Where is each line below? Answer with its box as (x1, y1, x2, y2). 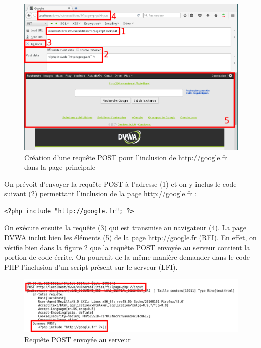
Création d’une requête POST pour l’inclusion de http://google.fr (24, 152, 227, 162)
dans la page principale (24, 162, 95, 172)
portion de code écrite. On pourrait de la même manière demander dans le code (4, 252, 250, 262)
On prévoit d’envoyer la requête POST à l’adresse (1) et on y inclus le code (4, 178, 237, 189)
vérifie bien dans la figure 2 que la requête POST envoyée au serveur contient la (4, 242, 250, 252)
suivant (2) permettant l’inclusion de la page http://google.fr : (4, 188, 197, 199)
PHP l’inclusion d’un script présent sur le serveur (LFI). (4, 261, 178, 272)
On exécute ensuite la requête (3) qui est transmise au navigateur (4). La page (4, 222, 246, 233)
